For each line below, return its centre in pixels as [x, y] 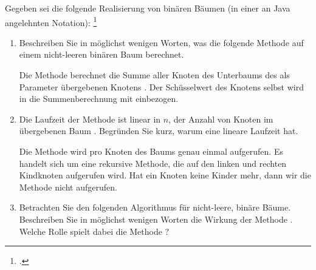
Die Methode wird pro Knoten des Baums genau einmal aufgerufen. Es [151, 151]
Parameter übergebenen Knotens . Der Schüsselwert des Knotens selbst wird [161, 86]
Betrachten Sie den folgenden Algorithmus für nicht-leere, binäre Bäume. [155, 207]
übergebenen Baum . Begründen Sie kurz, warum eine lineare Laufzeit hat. [159, 131]
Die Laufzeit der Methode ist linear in [90, 119]
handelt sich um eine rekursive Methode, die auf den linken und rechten [153, 163]
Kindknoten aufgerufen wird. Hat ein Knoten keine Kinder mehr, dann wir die [165, 175]
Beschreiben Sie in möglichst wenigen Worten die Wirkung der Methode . [156, 219]
